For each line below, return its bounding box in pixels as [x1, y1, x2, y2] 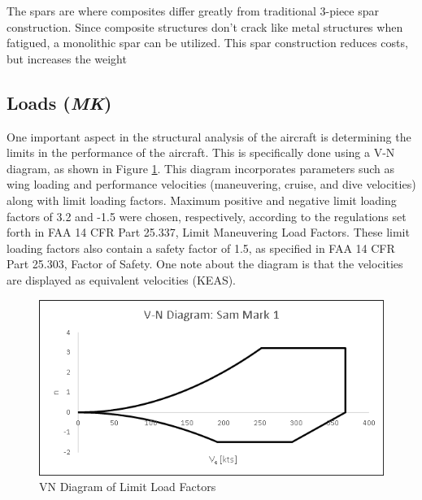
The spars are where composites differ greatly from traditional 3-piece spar [7, 2, 379, 19]
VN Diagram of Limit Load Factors [39, 478, 216, 495]
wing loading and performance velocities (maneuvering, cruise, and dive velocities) [7, 176, 416, 193]
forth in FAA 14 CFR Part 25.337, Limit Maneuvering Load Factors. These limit [7, 224, 410, 241]
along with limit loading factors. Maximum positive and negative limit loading [7, 191, 397, 208]
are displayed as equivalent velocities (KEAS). [7, 271, 237, 288]
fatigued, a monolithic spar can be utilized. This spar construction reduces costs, [7, 34, 408, 51]
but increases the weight [7, 50, 127, 67]
